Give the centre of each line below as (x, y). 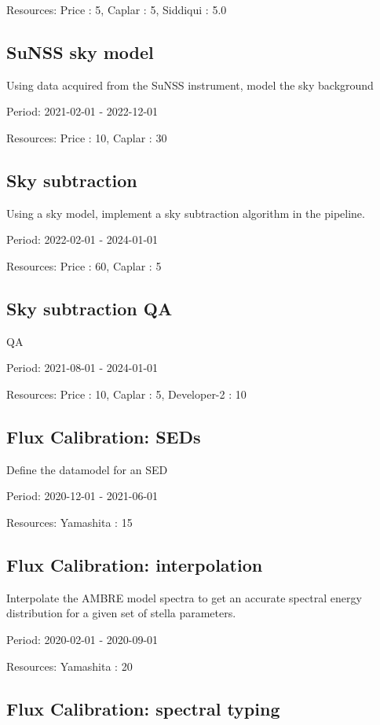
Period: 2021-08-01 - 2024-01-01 (82, 368)
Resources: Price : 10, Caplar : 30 (87, 137)
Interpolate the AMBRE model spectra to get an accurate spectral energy (184, 597)
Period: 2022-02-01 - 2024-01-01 (82, 239)
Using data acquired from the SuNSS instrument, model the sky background (190, 85)
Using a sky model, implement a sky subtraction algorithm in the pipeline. (186, 213)
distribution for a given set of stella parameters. (121, 613)
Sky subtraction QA (90, 308)
